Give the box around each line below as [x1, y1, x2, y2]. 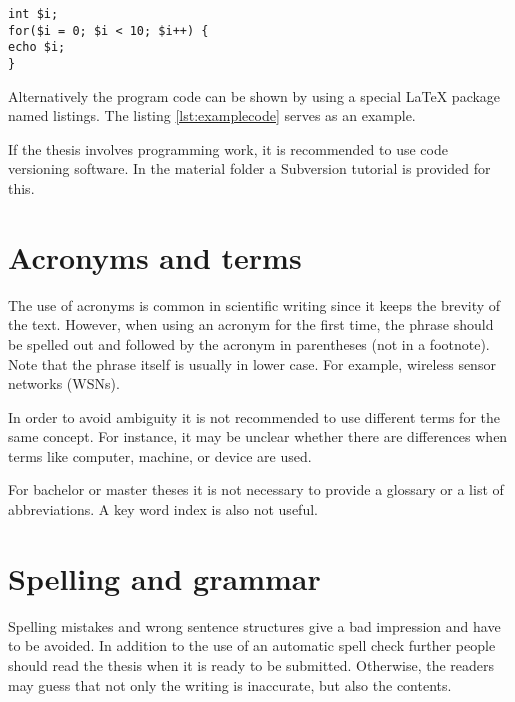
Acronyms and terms [8, 236, 302, 277]
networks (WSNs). [8, 373, 120, 394]
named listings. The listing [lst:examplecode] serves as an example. [8, 105, 416, 126]
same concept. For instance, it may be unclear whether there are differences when [8, 426, 508, 447]
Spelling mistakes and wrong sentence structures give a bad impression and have [8, 615, 501, 636]
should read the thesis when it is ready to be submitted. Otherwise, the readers [8, 654, 495, 675]
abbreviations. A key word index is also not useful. [8, 499, 318, 520]
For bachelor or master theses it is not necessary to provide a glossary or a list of [8, 479, 504, 500]
